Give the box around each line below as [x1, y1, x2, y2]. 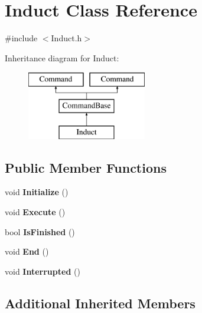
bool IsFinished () [5, 225, 75, 238]
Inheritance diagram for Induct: [5, 51, 119, 64]
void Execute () [5, 206, 66, 218]
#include [5, 32, 38, 44]
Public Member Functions [5, 158, 167, 176]
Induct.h [51, 32, 82, 44]
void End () [5, 245, 49, 258]
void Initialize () [5, 186, 69, 198]
